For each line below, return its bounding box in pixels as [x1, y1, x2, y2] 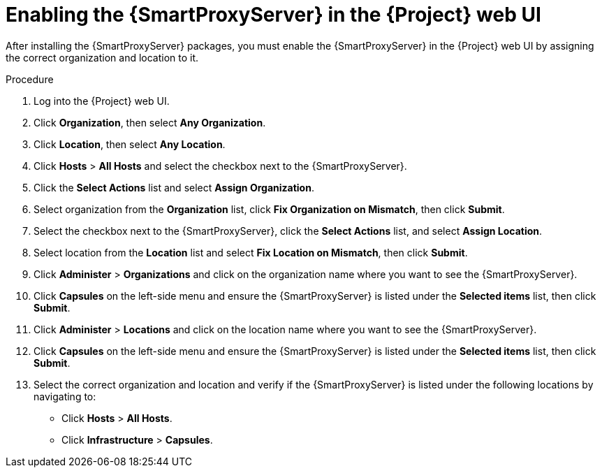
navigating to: [34, 390, 96, 402]
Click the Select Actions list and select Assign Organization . [34, 181, 314, 194]
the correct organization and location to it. [6, 51, 199, 64]
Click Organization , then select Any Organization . [34, 116, 266, 129]
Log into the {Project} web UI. [34, 94, 170, 107]
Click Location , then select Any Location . [34, 138, 226, 150]
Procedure [6, 73, 54, 85]
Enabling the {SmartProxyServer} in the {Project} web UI [6, 3, 541, 27]
